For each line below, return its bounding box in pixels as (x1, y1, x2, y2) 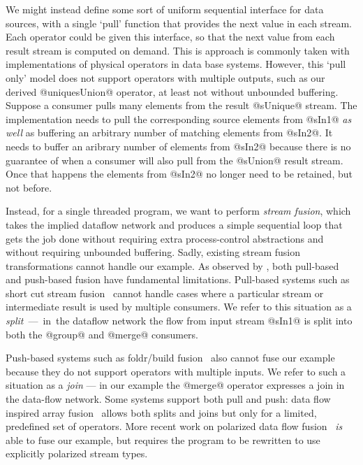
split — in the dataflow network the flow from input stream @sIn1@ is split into (6, 313, 353, 328)
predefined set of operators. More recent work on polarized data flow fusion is (6, 419, 343, 434)
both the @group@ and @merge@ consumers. (6, 327, 199, 341)
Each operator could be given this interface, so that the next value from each (6, 29, 335, 44)
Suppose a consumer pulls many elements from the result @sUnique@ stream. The (6, 98, 357, 113)
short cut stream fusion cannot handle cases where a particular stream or (6, 285, 324, 300)
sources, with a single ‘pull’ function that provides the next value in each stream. (6, 15, 352, 30)
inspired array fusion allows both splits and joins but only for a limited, (6, 405, 317, 420)
